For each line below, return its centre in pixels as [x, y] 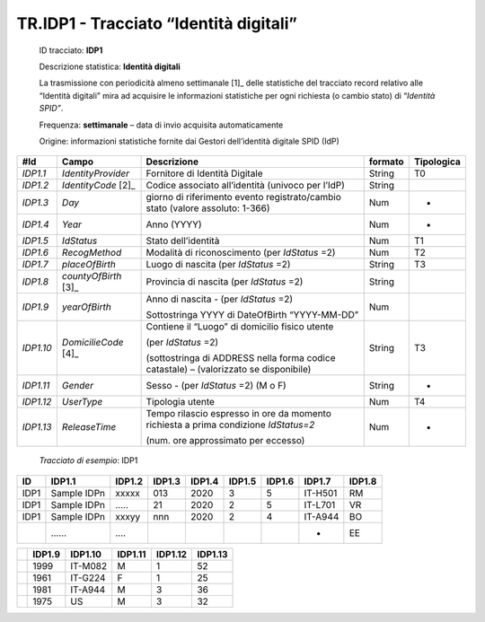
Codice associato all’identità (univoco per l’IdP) [246, 186]
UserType [82, 402]
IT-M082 [89, 565]
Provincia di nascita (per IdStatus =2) [225, 282]
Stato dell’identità [183, 241]
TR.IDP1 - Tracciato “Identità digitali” [157, 23]
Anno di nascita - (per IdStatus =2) [220, 299]
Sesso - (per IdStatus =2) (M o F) [216, 386]
